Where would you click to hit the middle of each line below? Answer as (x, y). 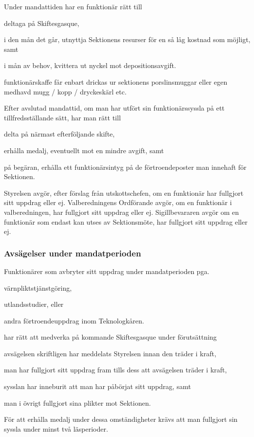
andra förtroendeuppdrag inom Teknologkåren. (74, 320)
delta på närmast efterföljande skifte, (59, 134)
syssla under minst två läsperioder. (56, 428)
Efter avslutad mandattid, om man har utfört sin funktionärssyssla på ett (114, 108)
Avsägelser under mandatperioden (73, 253)
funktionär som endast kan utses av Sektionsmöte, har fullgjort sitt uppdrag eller (126, 221)
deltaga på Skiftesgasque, (42, 23)
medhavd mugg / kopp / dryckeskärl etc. (65, 91)
